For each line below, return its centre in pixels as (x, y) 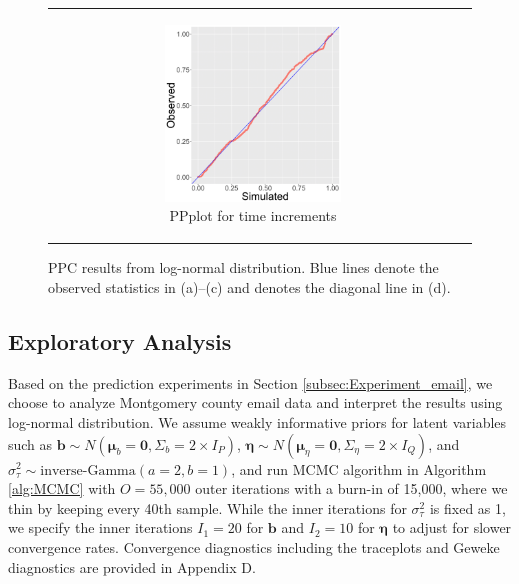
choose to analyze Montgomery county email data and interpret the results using (255, 402)
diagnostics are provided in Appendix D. (132, 566)
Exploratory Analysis (120, 340)
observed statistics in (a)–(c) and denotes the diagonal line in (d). (249, 286)
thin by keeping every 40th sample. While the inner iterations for (207, 507)
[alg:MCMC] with (62, 488)
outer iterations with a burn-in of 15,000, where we (351, 488)
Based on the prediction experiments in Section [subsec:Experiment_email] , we (250, 382)
